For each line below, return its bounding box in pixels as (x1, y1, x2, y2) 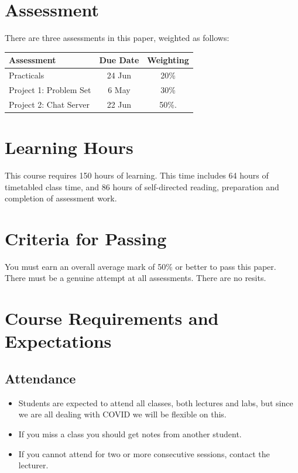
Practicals (9, 69, 44, 81)
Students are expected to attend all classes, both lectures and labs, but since (18, 396, 293, 409)
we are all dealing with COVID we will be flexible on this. (18, 408, 227, 420)
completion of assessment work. (5, 192, 117, 204)
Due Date (99, 54, 139, 66)
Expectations (5, 329, 112, 353)
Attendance (5, 369, 76, 388)
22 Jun (107, 98, 132, 110)
